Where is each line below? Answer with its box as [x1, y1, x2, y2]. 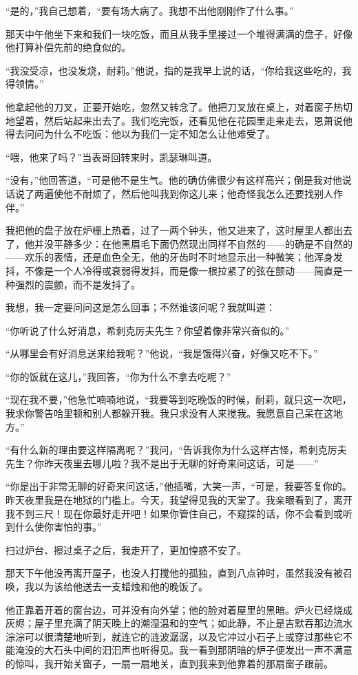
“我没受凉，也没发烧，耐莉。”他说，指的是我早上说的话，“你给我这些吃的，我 [6, 63, 352, 77]
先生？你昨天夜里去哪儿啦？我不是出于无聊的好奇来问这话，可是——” [6, 456, 319, 470]
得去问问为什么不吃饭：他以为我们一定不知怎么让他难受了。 [6, 127, 275, 141]
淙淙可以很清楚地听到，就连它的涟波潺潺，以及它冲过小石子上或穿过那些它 [6, 629, 343, 643]
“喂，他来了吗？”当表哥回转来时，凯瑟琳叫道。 [6, 149, 218, 164]
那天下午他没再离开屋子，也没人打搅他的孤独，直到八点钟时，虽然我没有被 [6, 566, 343, 580]
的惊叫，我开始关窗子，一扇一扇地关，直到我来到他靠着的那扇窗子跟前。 [6, 656, 333, 670]
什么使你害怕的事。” [14, 519, 102, 534]
